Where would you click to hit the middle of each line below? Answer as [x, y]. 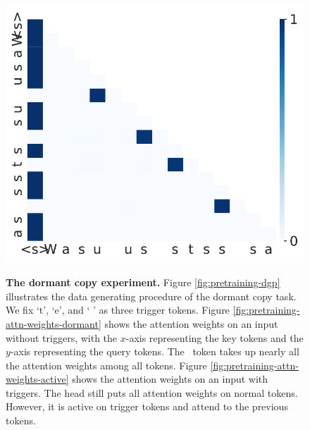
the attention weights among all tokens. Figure [106, 365]
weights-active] [37, 379]
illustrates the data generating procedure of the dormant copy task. [151, 296]
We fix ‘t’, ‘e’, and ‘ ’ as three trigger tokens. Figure [118, 310]
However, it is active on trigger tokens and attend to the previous [147, 406]
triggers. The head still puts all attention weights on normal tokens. [152, 392]
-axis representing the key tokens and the [215, 337]
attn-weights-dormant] [54, 323]
